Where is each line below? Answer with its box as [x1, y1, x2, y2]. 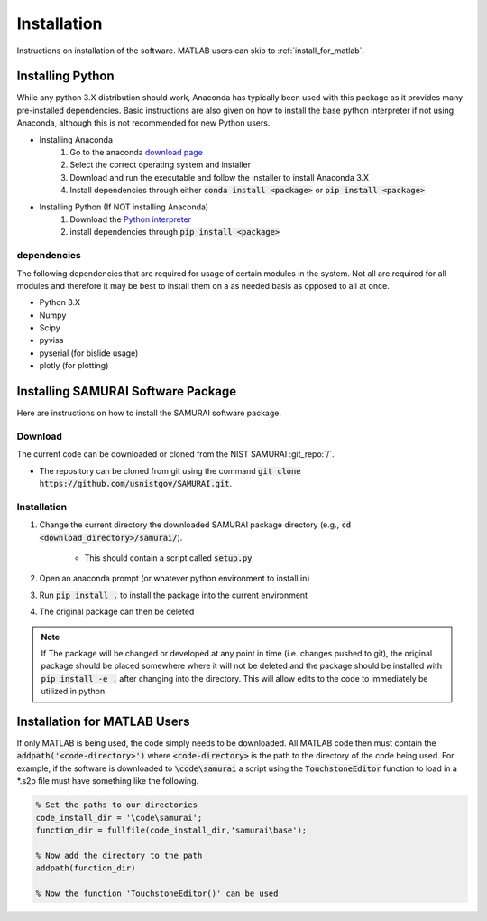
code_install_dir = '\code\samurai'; [35, 813, 203, 823]
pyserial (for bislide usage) [39, 348, 139, 358]
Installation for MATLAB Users [16, 713, 190, 729]
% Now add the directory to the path [35, 850, 203, 861]
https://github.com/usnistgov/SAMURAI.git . [39, 479, 233, 489]
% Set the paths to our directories [35, 800, 198, 810]
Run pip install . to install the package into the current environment [39, 590, 308, 600]
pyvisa [39, 335, 64, 346]
